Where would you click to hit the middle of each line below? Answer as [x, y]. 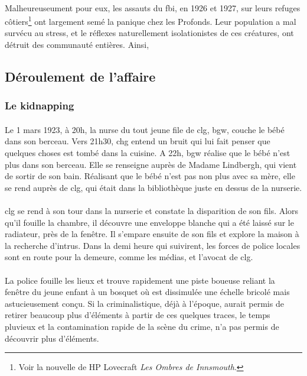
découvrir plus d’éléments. [52, 338]
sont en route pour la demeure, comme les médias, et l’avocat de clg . [129, 257]
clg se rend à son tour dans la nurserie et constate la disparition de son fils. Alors [152, 210]
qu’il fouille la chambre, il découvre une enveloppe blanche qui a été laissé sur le [149, 222]
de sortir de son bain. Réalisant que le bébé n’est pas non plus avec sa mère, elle [150, 176]
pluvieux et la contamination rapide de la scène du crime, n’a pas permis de [142, 326]
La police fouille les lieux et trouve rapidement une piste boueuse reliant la [140, 280]
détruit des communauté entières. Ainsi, [77, 45]
